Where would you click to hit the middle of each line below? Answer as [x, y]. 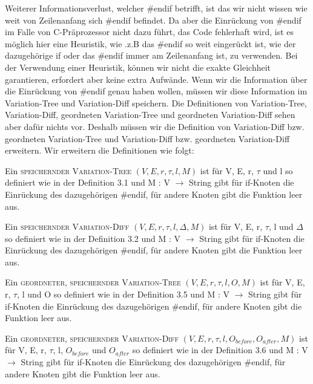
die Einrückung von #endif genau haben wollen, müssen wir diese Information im [156, 91]
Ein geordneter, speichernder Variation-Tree [93, 282]
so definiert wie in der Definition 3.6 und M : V [220, 350]
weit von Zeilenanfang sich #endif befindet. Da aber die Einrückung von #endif [153, 20]
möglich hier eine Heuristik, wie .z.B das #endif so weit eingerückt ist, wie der [150, 43]
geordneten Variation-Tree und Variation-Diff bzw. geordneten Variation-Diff [147, 138]
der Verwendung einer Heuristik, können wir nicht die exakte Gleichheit [138, 67]
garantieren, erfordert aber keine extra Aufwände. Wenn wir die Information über [156, 79]
